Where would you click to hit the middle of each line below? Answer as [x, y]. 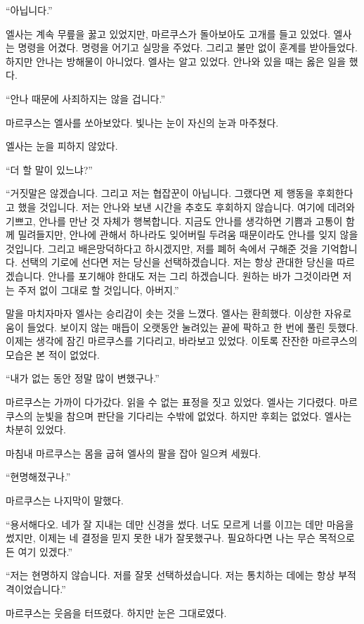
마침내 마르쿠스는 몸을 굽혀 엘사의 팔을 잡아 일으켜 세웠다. [134, 453]
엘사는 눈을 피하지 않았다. [62, 146]
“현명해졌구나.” [38, 477]
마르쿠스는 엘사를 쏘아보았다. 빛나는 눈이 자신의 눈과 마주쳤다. [142, 122]
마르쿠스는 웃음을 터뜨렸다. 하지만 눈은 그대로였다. [116, 612]
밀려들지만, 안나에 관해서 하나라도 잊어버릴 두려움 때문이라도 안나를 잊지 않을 [188, 235]
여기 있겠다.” [45, 551]
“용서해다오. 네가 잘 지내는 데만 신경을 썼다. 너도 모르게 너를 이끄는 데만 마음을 [180, 524]
